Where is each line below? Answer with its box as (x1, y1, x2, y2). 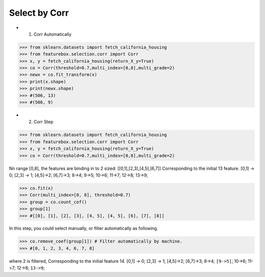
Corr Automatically (33, 31, 72, 37)
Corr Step (33, 119, 53, 125)
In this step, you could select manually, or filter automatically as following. (9, 225, 159, 231)
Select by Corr (9, 7, 69, 18)
